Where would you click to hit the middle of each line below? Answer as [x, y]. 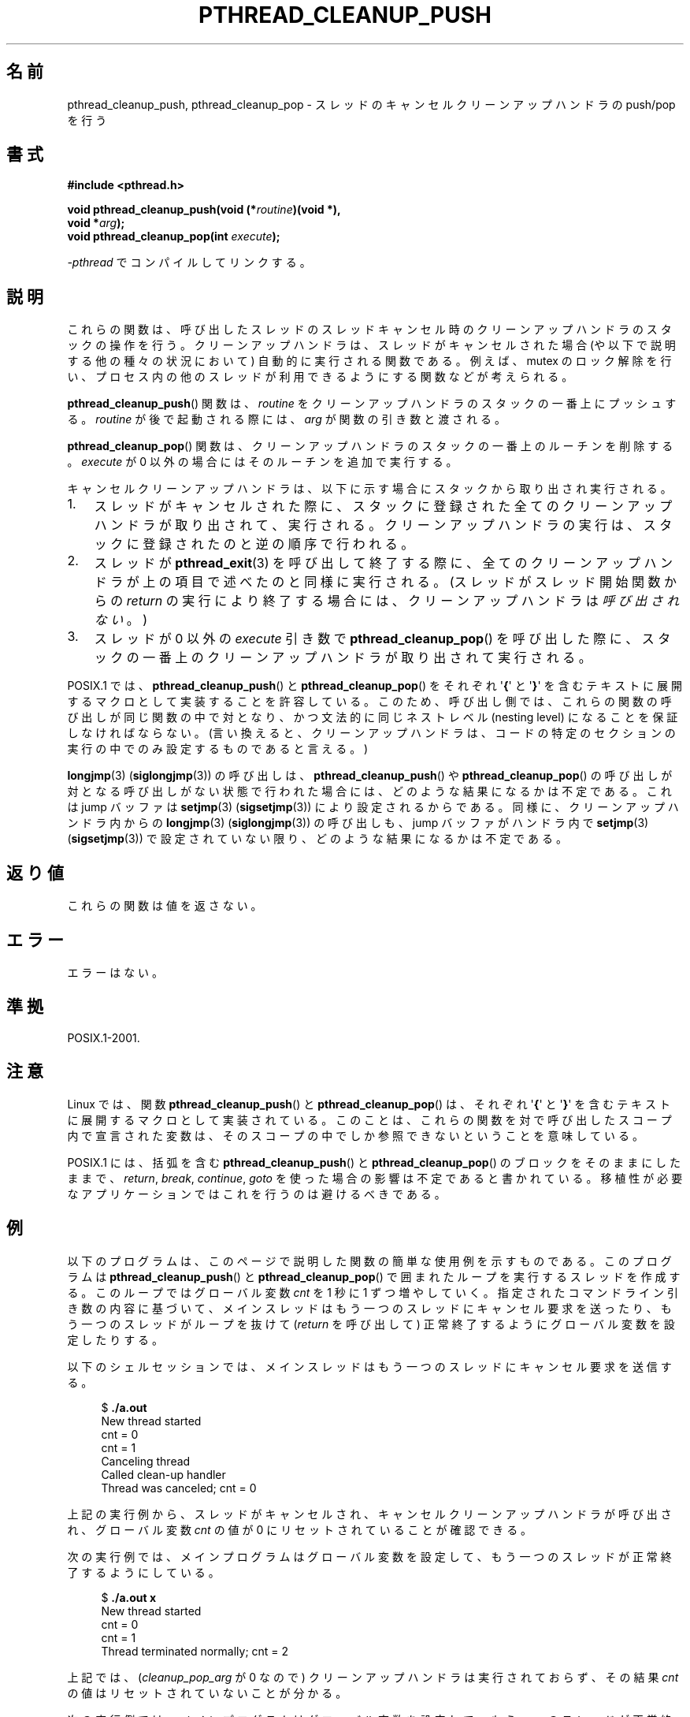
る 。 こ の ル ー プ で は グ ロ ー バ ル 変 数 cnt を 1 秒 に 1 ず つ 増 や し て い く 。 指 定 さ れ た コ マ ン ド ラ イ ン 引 [373, 1292]
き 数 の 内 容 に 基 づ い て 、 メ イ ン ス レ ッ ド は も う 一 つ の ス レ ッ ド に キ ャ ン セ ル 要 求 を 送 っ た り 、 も [369, 1308]
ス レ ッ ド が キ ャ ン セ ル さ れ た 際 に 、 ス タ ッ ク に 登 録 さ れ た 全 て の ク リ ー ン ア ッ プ [383, 507]
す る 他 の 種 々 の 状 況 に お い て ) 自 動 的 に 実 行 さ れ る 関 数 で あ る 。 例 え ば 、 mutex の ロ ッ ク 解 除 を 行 [369, 361]
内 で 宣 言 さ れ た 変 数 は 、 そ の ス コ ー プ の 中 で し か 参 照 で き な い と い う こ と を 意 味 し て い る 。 [355, 1135]
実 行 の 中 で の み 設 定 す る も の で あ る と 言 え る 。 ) [218, 749]
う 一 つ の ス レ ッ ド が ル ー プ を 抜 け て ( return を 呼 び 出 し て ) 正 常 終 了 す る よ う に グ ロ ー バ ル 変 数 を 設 [371, 1324]
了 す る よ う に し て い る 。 [143, 1572]
